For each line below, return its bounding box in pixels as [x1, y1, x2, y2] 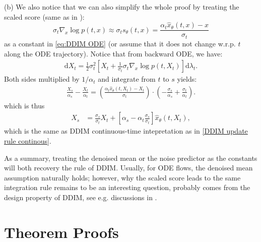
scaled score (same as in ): [4, 11, 85, 22]
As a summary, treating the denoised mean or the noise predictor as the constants [4, 152, 257, 163]
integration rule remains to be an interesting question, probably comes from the [4, 182, 250, 193]
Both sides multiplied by [4, 74, 80, 84]
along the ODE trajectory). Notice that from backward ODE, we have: [4, 48, 223, 58]
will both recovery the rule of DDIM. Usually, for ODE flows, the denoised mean [4, 162, 253, 173]
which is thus [4, 100, 45, 110]
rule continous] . [4, 135, 51, 146]
